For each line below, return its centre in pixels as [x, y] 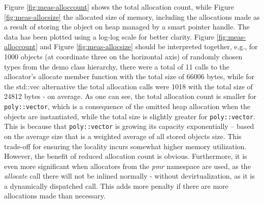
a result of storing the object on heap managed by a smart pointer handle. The [127, 27]
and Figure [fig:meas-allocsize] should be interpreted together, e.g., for [149, 46]
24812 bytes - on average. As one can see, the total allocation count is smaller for [130, 96]
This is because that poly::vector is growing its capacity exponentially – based [129, 126]
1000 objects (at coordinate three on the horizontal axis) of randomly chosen [123, 56]
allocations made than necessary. [55, 196]
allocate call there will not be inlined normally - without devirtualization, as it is [129, 176]
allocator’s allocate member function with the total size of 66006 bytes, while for [129, 76]
